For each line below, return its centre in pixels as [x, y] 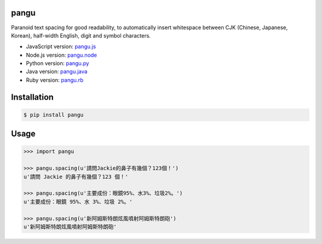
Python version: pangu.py [58, 63]
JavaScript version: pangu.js [61, 47]
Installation [32, 97]
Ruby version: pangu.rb [55, 80]
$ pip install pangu [53, 115]
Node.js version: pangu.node [62, 55]
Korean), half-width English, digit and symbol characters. [81, 35]
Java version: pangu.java [57, 72]
